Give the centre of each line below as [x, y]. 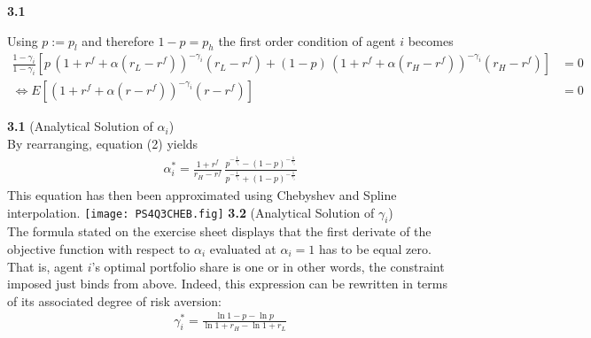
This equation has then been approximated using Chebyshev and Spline [202, 194]
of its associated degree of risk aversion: [114, 300]
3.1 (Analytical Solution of [80, 126]
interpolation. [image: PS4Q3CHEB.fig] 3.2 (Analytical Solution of [191, 212]
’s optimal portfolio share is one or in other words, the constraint [268, 266]
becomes [431, 40]
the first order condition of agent [307, 40]
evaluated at [243, 248]
